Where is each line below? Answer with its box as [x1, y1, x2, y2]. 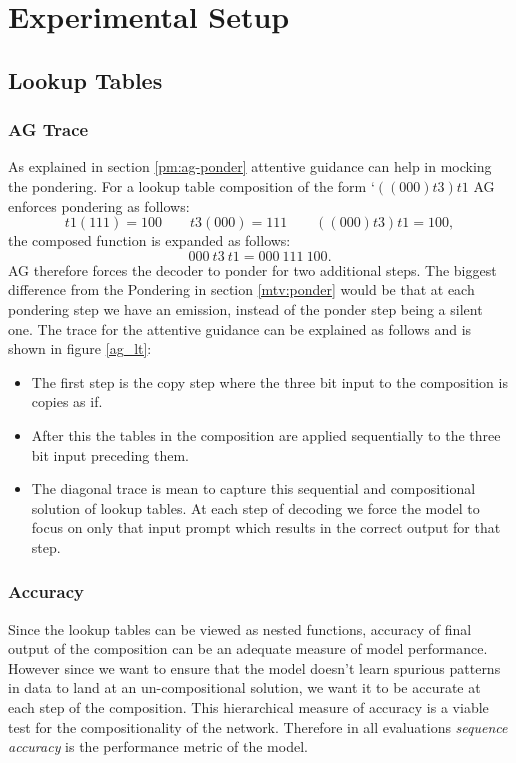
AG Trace [8, 117, 89, 142]
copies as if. [31, 391, 103, 412]
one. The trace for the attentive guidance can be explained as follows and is [8, 318, 472, 339]
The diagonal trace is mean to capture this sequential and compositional [31, 478, 476, 499]
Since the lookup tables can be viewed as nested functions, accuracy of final [8, 618, 472, 639]
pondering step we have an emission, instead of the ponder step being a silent [8, 298, 483, 319]
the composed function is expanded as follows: [8, 230, 291, 251]
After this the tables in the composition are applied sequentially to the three [31, 424, 501, 445]
